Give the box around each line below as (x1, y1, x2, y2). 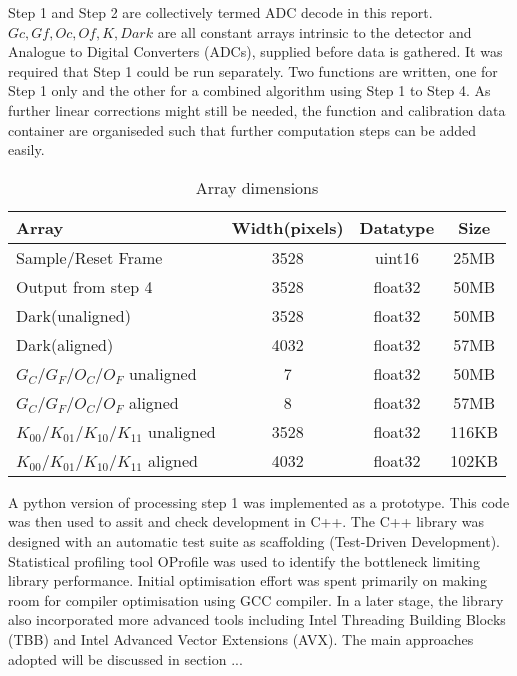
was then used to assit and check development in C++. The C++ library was (8, 511, 485, 532)
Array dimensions (195, 175, 319, 199)
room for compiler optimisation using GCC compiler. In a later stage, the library (8, 589, 504, 610)
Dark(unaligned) (16, 303, 131, 327)
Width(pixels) (231, 215, 344, 239)
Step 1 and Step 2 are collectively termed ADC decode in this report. (8, 2, 433, 22)
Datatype (359, 215, 435, 239)
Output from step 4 (16, 274, 153, 298)
